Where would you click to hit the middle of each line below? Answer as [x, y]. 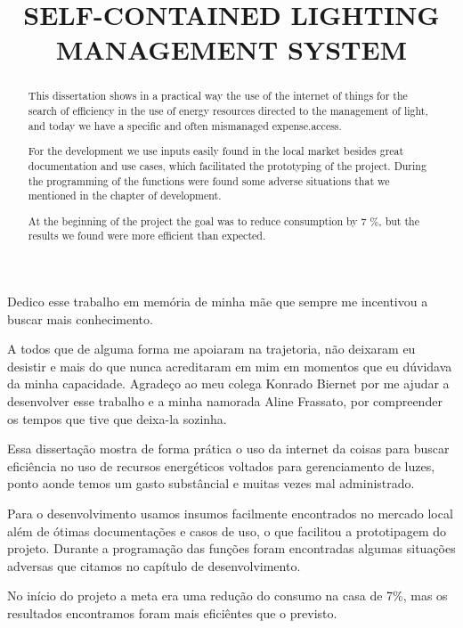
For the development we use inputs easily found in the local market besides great [216, 151]
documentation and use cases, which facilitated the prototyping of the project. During [227, 165]
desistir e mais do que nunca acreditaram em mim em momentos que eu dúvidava [230, 366]
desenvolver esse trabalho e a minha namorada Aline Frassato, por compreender [225, 401]
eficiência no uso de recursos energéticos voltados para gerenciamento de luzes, [221, 465]
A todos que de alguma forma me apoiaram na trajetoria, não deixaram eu [211, 349]
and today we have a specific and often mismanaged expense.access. [185, 125]
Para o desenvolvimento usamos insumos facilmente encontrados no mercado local [230, 513]
